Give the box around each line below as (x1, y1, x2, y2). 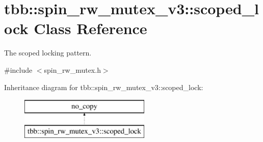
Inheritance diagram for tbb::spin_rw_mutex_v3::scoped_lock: (4, 81, 203, 92)
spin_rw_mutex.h (44, 64, 101, 75)
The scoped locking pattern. (4, 47, 92, 58)
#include (4, 64, 33, 75)
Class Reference (34, 18, 147, 39)
